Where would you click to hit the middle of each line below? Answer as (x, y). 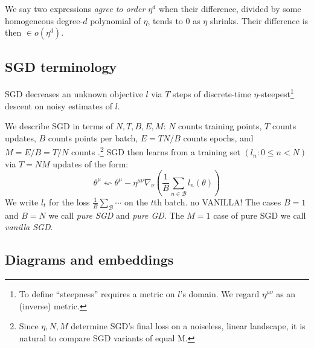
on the (136, 201)
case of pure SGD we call (260, 215)
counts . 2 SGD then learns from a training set (155, 151)
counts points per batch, (93, 137)
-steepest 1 (276, 93)
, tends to (165, 20)
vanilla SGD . (29, 227)
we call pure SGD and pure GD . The (116, 215)
